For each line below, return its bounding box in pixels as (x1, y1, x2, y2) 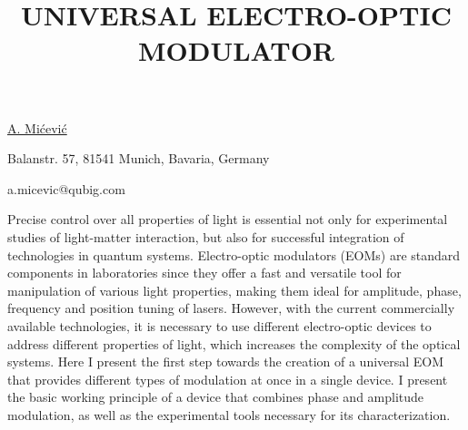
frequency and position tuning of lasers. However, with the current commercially (7, 298, 455, 318)
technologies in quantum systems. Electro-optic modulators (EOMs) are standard (7, 245, 461, 264)
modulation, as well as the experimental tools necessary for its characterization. (7, 405, 451, 424)
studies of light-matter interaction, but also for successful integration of (7, 227, 404, 246)
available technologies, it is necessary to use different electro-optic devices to (7, 316, 432, 335)
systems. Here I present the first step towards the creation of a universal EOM (7, 352, 444, 371)
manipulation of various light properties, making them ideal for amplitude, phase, (7, 280, 462, 299)
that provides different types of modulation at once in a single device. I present (7, 369, 448, 388)
